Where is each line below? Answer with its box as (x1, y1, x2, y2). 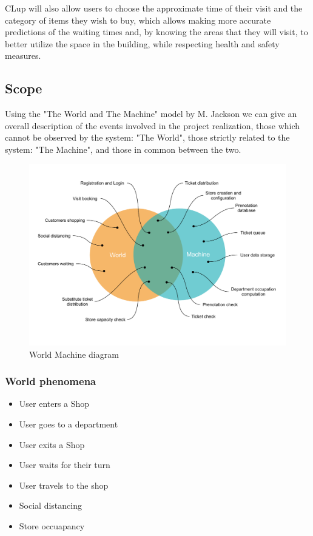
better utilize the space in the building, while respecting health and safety (5, 37, 280, 50)
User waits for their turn (19, 458, 110, 471)
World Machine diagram (29, 347, 119, 360)
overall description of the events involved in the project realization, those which (5, 119, 300, 132)
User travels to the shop (19, 478, 109, 491)
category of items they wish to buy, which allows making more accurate (5, 13, 271, 26)
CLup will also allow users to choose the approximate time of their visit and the (5, 2, 303, 14)
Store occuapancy (19, 519, 85, 532)
